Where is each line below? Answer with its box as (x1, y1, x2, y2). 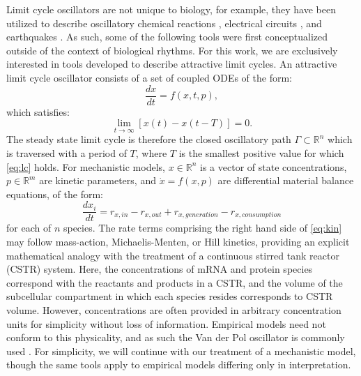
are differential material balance (217, 173, 354, 188)
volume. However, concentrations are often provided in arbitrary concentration (6, 303, 341, 317)
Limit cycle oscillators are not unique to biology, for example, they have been (6, 2, 336, 16)
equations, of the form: (6, 186, 103, 201)
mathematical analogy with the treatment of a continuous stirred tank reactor (6, 248, 339, 262)
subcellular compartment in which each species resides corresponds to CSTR (6, 289, 333, 303)
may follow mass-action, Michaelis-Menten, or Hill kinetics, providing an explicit (6, 234, 350, 249)
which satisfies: (6, 104, 70, 119)
